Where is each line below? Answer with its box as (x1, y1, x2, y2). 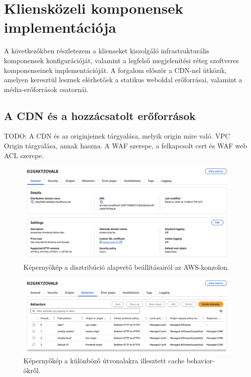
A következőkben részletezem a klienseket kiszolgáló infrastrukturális (4, 46, 209, 56)
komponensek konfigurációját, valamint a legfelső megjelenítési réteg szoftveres (4, 55, 239, 65)
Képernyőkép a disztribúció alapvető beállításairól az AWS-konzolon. (23, 261, 230, 272)
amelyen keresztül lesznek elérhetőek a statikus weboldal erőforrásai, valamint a (4, 74, 242, 85)
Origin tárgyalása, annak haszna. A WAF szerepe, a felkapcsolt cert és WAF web (4, 141, 247, 151)
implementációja (4, 17, 116, 37)
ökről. (23, 365, 41, 375)
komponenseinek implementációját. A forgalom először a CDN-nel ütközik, (4, 65, 227, 75)
